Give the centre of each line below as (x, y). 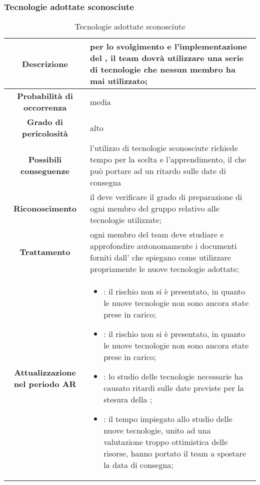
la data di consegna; (138, 465)
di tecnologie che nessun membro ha (162, 69)
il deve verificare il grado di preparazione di (166, 197)
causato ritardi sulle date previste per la (174, 388)
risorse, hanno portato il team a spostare (175, 453)
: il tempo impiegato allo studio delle (168, 419)
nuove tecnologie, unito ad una (157, 430)
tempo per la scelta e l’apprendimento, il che (168, 159)
